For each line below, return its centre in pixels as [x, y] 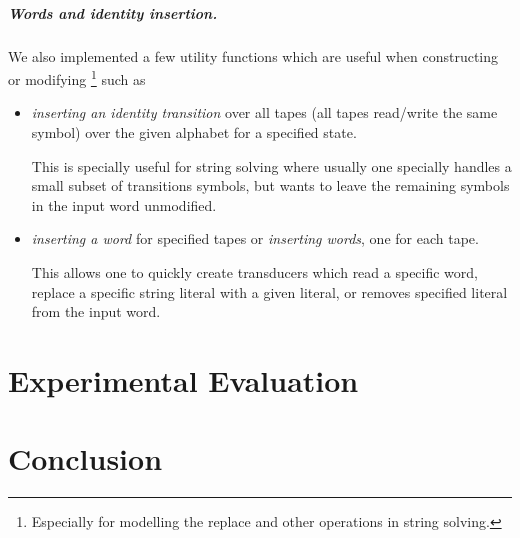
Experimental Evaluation [183, 379]
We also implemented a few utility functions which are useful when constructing [253, 55]
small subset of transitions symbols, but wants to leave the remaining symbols [270, 185]
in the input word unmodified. [124, 204]
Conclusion [85, 458]
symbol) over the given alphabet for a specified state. [194, 132]
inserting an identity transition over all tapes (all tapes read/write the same [264, 112]
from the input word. [96, 311]
